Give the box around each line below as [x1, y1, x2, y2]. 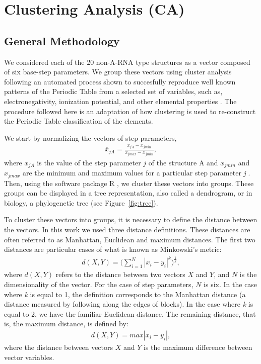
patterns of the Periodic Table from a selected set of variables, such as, [4, 86, 223, 97]
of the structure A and [148, 157, 218, 167]
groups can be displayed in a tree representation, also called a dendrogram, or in [4, 188, 252, 198]
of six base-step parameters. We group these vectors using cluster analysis [4, 66, 232, 77]
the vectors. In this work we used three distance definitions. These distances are [4, 224, 250, 235]
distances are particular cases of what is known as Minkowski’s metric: [4, 244, 222, 254]
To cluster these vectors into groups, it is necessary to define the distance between [4, 214, 257, 225]
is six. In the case [204, 279, 257, 289]
